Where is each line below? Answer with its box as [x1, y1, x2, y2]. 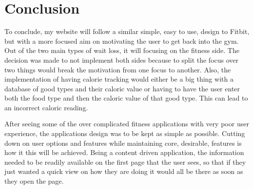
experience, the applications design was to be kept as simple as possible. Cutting [4, 128, 245, 138]
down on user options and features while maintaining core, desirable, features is [4, 137, 242, 148]
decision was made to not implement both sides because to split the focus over [4, 54, 239, 65]
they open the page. [4, 176, 64, 186]
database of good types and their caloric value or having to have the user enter [4, 83, 240, 93]
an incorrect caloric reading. [4, 102, 88, 112]
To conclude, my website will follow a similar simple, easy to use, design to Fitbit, [4, 26, 250, 36]
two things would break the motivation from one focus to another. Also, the [4, 64, 231, 74]
